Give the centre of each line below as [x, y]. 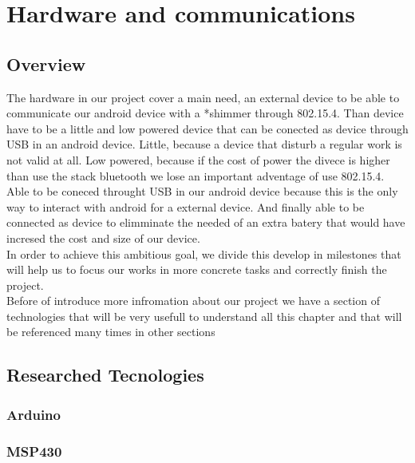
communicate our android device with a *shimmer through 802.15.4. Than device [205, 113]
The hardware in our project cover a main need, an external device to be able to [203, 97]
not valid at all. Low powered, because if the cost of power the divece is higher [198, 159]
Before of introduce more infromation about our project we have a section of [193, 301]
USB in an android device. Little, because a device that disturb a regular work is [204, 144]
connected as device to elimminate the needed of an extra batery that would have [206, 222]
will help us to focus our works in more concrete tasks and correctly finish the [197, 269]
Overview [46, 63]
